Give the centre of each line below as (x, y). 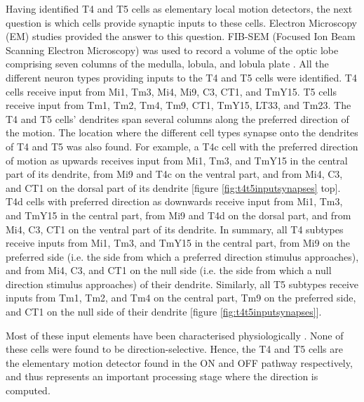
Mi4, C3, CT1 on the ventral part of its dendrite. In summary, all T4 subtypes (175, 229)
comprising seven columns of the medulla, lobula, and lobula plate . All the (167, 64)
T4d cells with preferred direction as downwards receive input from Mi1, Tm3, (174, 201)
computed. (28, 390)
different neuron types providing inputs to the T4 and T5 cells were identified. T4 (181, 77)
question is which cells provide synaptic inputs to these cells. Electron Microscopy (182, 22)
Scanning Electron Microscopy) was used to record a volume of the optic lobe (172, 50)
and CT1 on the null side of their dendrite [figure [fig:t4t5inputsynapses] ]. (164, 312)
